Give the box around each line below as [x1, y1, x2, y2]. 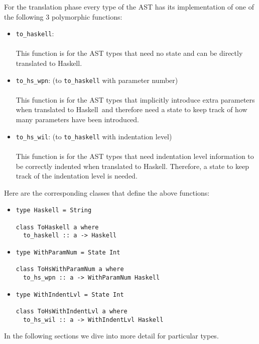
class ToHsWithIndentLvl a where [16, 307, 127, 315]
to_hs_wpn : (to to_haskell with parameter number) [16, 74, 178, 85]
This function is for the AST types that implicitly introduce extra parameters [16, 94, 255, 105]
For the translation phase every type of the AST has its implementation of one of [4, 2, 254, 12]
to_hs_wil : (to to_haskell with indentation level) [16, 131, 172, 141]
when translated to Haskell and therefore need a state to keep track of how [16, 104, 247, 115]
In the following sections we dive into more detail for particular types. [4, 330, 219, 341]
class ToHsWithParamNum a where [16, 266, 124, 273]
